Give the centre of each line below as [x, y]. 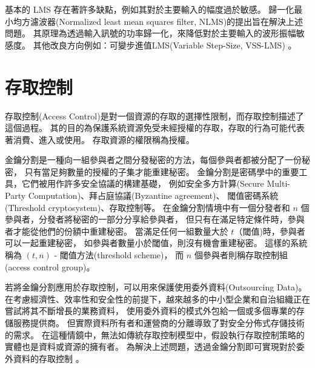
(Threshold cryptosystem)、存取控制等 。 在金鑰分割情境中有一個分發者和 [148, 207]
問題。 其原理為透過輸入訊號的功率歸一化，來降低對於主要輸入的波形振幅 [151, 33]
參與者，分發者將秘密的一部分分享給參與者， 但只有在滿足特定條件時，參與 [155, 219]
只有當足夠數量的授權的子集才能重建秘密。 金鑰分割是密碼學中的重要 [162, 171]
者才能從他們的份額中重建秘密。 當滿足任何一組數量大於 [117, 231]
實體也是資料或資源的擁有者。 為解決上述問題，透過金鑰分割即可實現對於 [151, 346]
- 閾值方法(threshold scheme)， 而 [119, 255]
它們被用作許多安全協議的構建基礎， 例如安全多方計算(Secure [143, 183]
